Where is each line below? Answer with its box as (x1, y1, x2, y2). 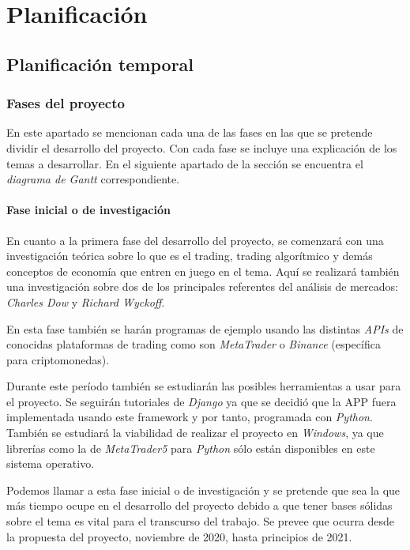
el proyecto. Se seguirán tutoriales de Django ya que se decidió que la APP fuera (6, 393, 397, 409)
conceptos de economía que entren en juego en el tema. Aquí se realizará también (6, 262, 400, 279)
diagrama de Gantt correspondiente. (6, 171, 180, 187)
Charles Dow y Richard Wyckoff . (6, 293, 165, 310)
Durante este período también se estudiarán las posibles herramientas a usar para (6, 378, 401, 394)
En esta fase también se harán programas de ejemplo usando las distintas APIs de (6, 320, 404, 337)
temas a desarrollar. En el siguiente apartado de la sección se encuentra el (6, 155, 363, 171)
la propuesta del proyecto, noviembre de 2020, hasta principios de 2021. (6, 528, 352, 544)
